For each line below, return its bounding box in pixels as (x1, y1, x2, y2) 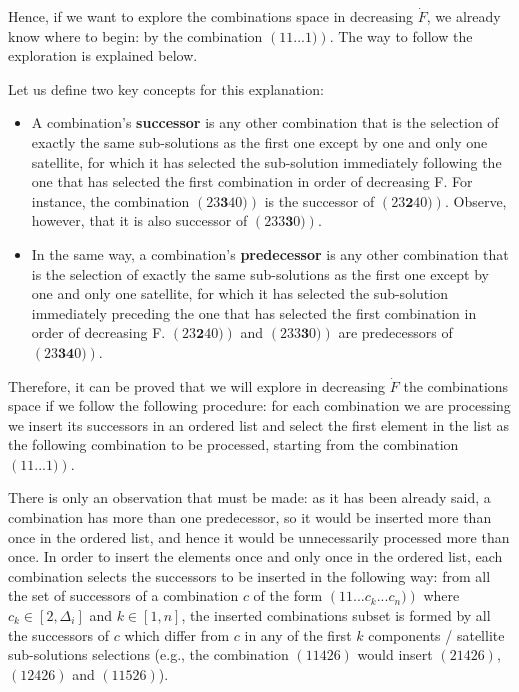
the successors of (8, 624, 110, 645)
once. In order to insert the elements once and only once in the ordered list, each (8, 546, 503, 567)
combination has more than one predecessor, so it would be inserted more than (8, 507, 492, 528)
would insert (357, 644, 433, 665)
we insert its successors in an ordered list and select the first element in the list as (8, 414, 510, 435)
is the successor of (264, 190, 375, 211)
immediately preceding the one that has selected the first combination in (31, 302, 477, 323)
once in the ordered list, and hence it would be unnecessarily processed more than (8, 526, 510, 547)
